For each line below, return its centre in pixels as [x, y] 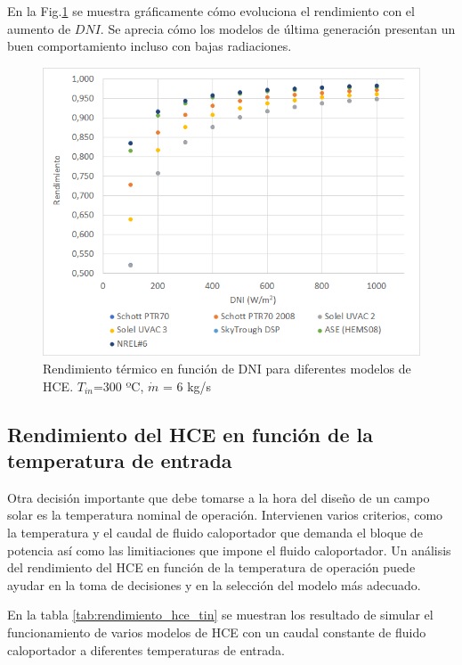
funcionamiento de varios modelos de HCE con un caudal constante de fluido [217, 632]
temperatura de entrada [120, 460]
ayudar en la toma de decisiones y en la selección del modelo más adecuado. [214, 584]
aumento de [39, 28]
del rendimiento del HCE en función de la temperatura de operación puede [211, 567]
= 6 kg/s [187, 386]
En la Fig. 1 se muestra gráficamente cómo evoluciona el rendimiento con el [211, 11]
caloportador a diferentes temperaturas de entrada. [146, 649]
